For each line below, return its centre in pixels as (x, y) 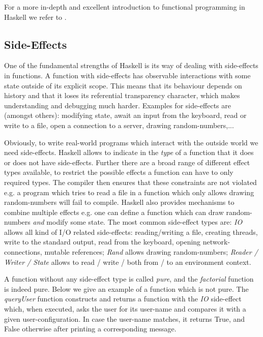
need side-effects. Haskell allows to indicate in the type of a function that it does (129, 152)
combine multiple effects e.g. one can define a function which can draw (114, 212)
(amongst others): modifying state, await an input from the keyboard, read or (125, 115)
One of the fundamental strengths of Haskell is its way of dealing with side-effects (131, 65)
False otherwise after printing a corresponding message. (90, 329)
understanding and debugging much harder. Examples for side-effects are (118, 105)
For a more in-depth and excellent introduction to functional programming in (125, 7)
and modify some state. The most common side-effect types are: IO (138, 222)
